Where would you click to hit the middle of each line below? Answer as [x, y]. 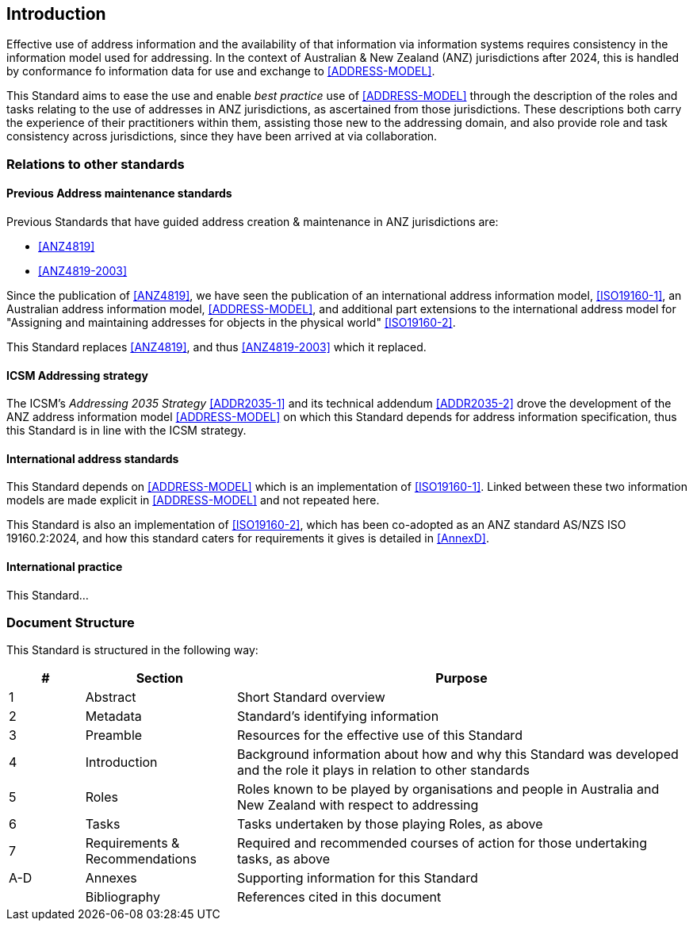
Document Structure [71, 623]
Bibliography [123, 897]
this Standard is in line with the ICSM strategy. [126, 431]
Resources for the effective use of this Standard [379, 735]
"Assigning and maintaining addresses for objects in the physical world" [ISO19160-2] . [231, 323]
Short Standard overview [311, 697]
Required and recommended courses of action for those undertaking [442, 843]
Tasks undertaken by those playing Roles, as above [390, 824]
